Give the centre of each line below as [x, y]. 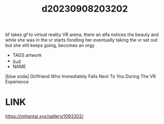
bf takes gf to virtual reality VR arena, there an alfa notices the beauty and [82, 35]
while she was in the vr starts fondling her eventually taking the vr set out [81, 40]
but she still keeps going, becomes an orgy [50, 46]
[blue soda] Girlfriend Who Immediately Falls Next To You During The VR [80, 76]
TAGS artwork [27, 55]
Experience [17, 82]
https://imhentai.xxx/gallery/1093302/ [44, 116]
